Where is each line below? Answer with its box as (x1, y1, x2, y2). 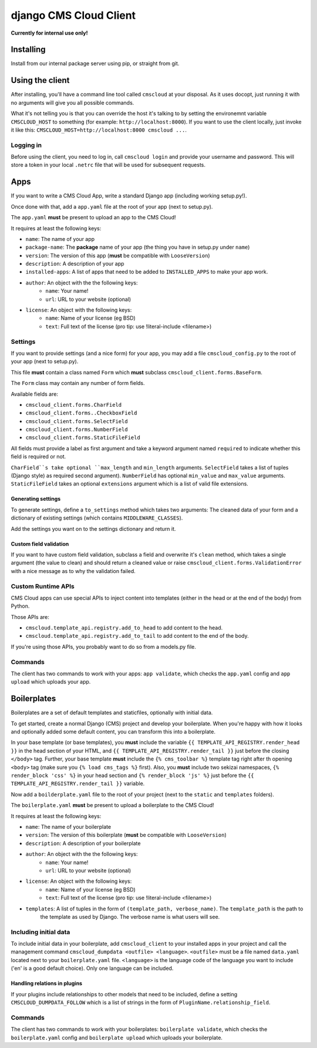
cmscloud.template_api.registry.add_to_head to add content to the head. (25, 624, 223, 631)
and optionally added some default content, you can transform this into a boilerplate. (11, 728, 215, 735)
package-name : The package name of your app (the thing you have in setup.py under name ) (25, 244, 250, 251)
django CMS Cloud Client (11, 9, 136, 22)
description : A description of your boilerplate (25, 839, 141, 846)
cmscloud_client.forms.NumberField (25, 426, 129, 433)
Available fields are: (11, 390, 59, 397)
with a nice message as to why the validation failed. (11, 567, 136, 574)
